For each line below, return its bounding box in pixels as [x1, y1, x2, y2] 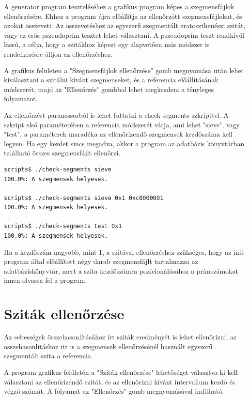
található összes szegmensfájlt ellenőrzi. [4, 148, 121, 158]
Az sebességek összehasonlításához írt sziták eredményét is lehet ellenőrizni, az [4, 332, 237, 342]
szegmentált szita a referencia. [4, 351, 93, 361]
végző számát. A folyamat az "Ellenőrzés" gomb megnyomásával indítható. [4, 386, 224, 396]
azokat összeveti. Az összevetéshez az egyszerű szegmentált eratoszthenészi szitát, [4, 20, 246, 31]
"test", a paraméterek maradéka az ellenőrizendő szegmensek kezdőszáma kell [4, 129, 233, 139]
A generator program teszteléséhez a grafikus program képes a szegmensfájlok [4, 1, 234, 11]
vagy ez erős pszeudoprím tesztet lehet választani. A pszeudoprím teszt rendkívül [4, 30, 245, 40]
